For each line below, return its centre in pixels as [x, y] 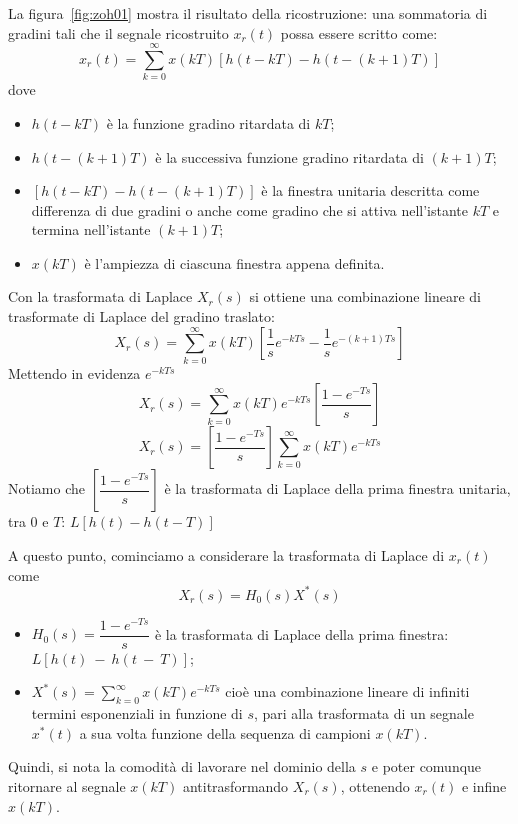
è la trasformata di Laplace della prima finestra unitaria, [337, 488]
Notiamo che [46, 488]
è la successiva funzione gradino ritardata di [289, 156]
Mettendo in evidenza [74, 372]
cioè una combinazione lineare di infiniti [347, 691]
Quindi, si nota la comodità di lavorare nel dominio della [182, 766]
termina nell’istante [91, 229]
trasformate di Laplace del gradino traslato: [141, 316]
